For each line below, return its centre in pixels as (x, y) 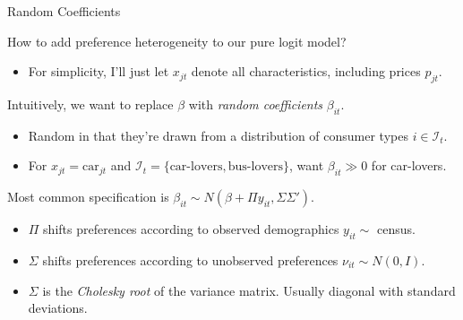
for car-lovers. (409, 165)
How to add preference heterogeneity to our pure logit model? (177, 41)
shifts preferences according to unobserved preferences (190, 259)
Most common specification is (88, 197)
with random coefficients (256, 104)
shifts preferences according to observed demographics (191, 229)
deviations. (58, 308)
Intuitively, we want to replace (90, 104)
